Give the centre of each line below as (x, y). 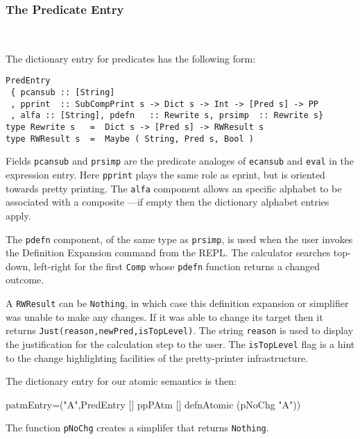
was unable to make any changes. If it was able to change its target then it (164, 316)
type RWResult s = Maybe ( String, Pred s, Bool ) (130, 139)
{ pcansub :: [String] (63, 93)
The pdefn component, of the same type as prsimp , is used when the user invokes (179, 239)
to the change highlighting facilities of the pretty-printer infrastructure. (157, 357)
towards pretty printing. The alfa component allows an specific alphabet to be (174, 188)
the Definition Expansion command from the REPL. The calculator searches (168, 252)
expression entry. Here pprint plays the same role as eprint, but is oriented (165, 174)
